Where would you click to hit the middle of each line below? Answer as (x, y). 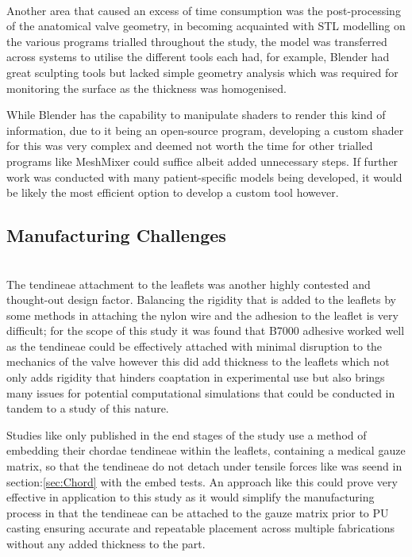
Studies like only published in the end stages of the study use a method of (187, 434)
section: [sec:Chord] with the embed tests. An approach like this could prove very (202, 481)
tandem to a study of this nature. (88, 408)
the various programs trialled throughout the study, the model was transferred (197, 41)
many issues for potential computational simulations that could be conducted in (201, 392)
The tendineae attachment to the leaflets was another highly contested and (189, 284)
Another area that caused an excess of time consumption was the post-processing (204, 10)
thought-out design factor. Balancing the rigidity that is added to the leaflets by (201, 300)
